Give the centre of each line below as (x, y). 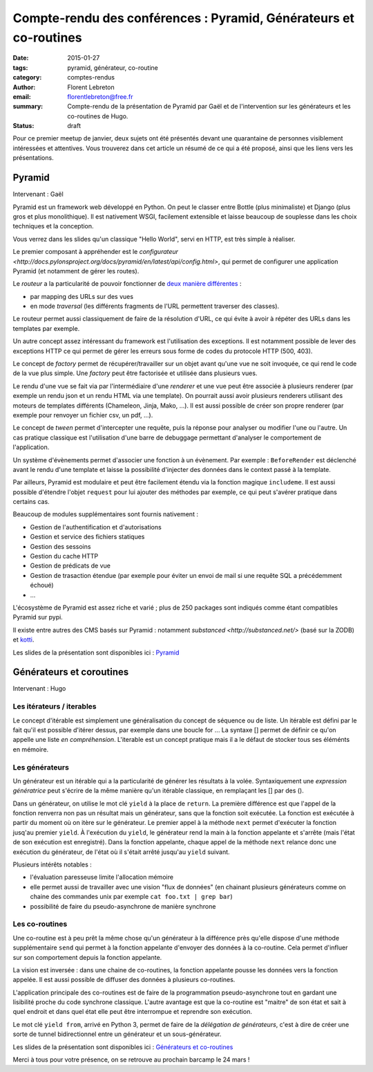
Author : (24, 87)
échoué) (42, 585)
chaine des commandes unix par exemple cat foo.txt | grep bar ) (131, 897)
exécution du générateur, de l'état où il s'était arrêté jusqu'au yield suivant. (122, 852)
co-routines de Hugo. (98, 116)
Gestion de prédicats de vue (70, 566)
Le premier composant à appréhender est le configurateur (96, 252)
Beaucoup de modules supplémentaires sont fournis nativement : (105, 514)
